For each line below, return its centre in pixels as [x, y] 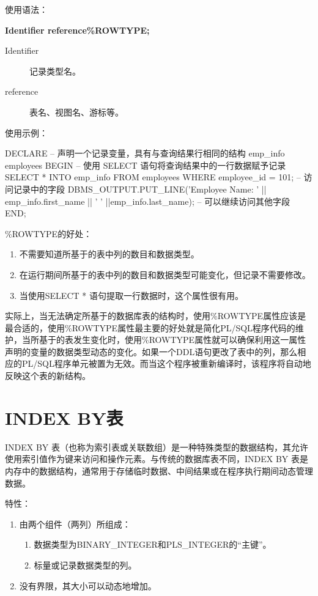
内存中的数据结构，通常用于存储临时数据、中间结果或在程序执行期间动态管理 [159, 470]
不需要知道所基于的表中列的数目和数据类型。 [109, 254]
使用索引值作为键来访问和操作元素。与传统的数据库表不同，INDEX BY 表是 [157, 459]
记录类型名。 [55, 71]
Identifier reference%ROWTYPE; [77, 30]
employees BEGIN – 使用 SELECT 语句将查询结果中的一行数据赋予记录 [146, 165]
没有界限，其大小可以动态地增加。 [88, 585]
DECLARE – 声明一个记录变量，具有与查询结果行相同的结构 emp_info [145, 153]
